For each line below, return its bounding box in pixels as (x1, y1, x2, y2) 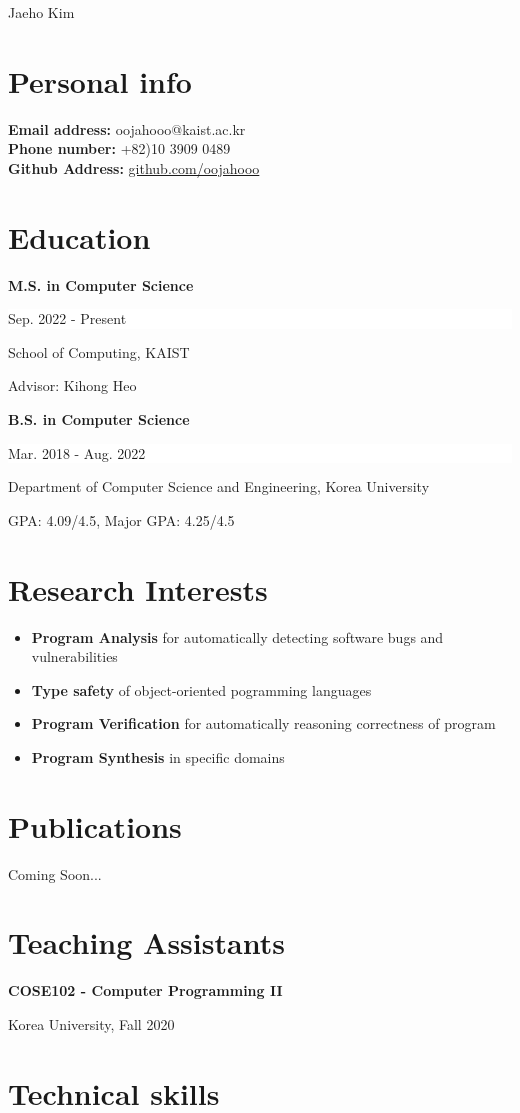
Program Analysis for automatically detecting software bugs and (31, 626, 444, 647)
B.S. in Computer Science (8, 409, 190, 429)
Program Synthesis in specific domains (31, 746, 285, 767)
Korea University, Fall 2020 (8, 1013, 175, 1034)
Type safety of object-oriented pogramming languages (31, 679, 372, 700)
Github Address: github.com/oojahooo (8, 157, 260, 178)
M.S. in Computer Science (8, 274, 194, 295)
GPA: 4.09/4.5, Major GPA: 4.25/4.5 (8, 509, 235, 530)
